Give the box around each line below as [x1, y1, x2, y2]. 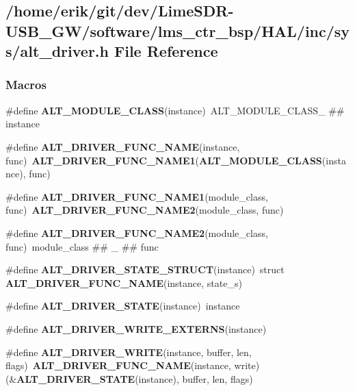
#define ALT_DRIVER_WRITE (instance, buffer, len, [5, 344, 252, 359]
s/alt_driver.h [5, 40, 109, 62]
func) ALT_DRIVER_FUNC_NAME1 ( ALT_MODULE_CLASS [5, 153, 322, 167]
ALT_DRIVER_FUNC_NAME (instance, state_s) [5, 275, 242, 290]
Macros [5, 76, 47, 93]
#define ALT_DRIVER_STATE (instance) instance [5, 299, 240, 313]
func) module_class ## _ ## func [5, 239, 159, 253]
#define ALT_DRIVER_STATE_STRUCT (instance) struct [5, 262, 285, 277]
